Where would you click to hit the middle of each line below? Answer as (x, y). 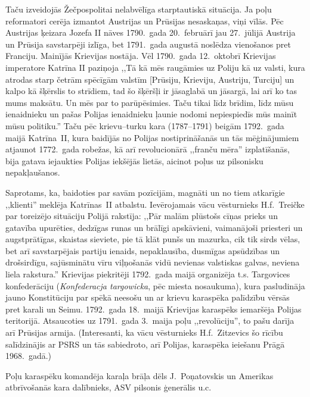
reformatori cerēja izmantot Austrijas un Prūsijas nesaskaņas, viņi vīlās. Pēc (145, 21)
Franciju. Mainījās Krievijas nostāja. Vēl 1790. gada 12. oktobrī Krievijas (141, 56)
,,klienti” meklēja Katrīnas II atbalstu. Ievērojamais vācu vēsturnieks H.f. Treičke (155, 204)
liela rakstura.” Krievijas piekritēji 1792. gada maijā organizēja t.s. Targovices (148, 274)
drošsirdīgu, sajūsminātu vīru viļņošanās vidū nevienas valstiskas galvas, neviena (153, 262)
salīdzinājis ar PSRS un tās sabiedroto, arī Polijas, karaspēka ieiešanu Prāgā (145, 344)
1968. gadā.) (29, 356)
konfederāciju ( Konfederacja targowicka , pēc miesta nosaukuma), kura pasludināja (155, 285)
